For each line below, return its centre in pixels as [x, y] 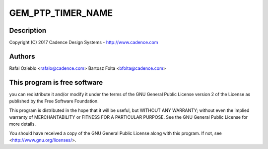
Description [28, 30]
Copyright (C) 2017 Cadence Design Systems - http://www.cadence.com [84, 43]
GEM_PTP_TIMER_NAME [61, 13]
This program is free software [56, 82]
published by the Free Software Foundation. [54, 101]
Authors [22, 56]
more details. [23, 124]
